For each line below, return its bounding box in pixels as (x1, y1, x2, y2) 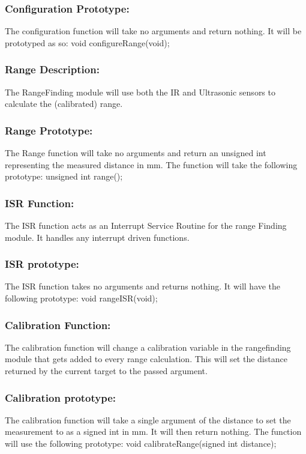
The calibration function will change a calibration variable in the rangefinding (5, 340, 291, 353)
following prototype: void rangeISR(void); (5, 292, 158, 304)
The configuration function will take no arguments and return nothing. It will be (5, 25, 302, 37)
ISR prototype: (5, 256, 79, 271)
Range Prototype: (5, 123, 93, 138)
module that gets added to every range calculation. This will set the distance (5, 353, 287, 365)
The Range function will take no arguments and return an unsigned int (5, 147, 266, 159)
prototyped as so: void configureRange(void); (5, 36, 170, 49)
